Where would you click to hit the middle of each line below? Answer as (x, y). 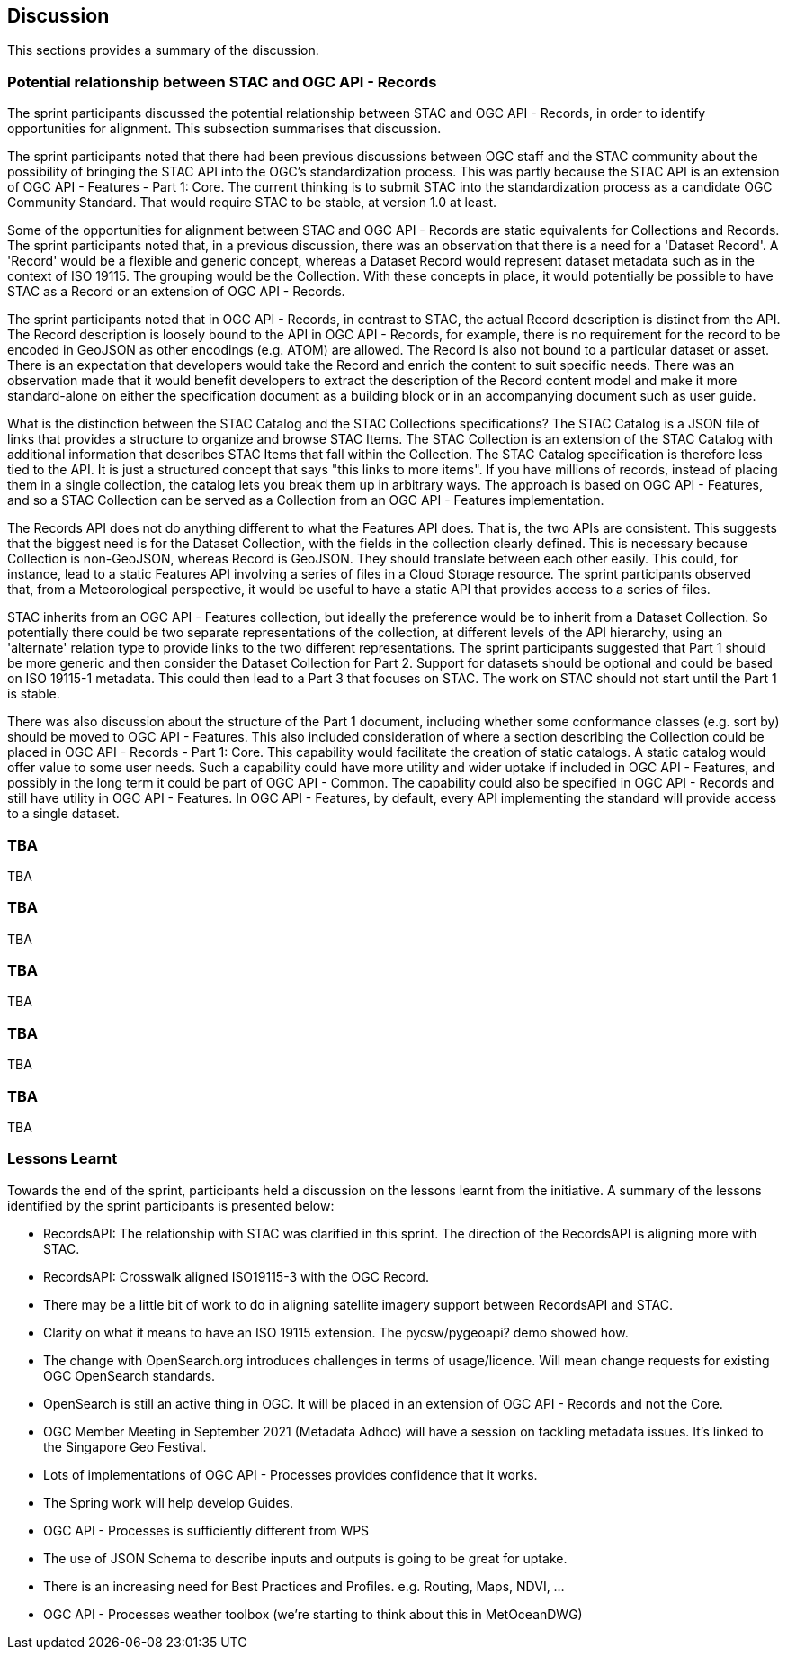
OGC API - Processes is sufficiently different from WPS (206, 1530)
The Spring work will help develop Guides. (168, 1502)
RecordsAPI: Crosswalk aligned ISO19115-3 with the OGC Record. (236, 1276)
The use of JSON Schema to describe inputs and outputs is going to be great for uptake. (305, 1558)
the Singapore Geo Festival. (125, 1446)
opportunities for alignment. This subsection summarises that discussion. (224, 129)
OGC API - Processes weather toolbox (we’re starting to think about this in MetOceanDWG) (313, 1614)
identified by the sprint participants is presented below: (171, 1205)
